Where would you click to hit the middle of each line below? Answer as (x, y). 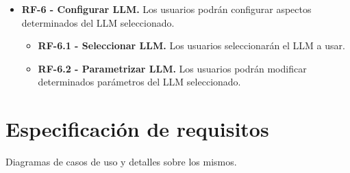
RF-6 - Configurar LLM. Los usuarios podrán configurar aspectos (166, 9)
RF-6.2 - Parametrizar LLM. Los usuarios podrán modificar (172, 68)
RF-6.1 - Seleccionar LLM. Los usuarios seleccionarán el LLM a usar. (191, 45)
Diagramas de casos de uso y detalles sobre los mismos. (121, 162)
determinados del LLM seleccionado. (98, 22)
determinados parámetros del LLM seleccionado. (139, 82)
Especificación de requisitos (137, 129)
